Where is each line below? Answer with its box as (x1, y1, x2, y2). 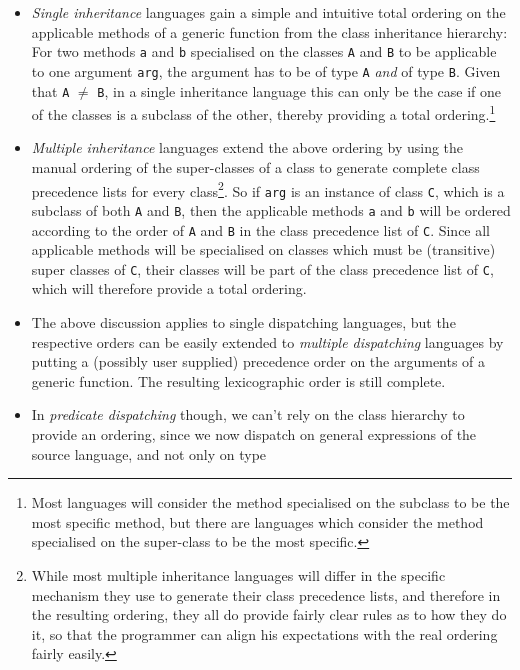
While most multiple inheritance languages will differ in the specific (31, 565, 446, 585)
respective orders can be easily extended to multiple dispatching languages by (31, 331, 504, 352)
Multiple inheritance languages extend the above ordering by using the (31, 137, 464, 158)
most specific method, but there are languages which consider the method (31, 511, 484, 532)
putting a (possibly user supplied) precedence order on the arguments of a (31, 351, 486, 372)
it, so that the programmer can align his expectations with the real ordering (31, 623, 498, 644)
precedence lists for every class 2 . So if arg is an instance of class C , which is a (31, 177, 505, 201)
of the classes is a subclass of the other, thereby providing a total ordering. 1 (31, 101, 496, 124)
